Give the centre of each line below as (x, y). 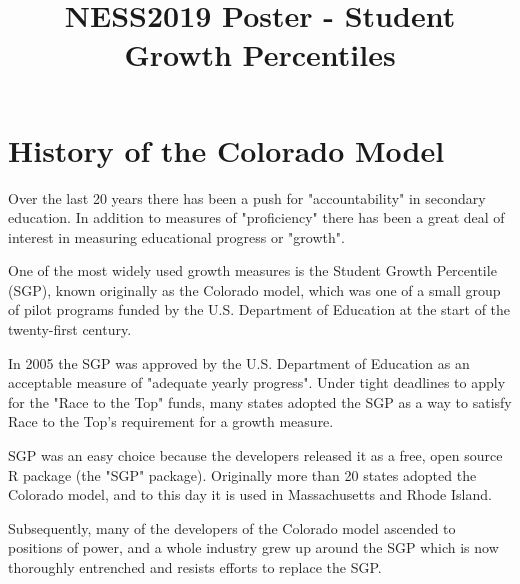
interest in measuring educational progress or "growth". (176, 236)
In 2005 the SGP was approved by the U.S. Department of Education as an (239, 362)
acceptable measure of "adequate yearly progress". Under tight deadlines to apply (257, 382)
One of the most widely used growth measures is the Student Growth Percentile (252, 270)
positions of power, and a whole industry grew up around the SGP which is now (253, 547)
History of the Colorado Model (226, 149)
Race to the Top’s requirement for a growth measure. (171, 421)
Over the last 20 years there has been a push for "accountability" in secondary (247, 197)
